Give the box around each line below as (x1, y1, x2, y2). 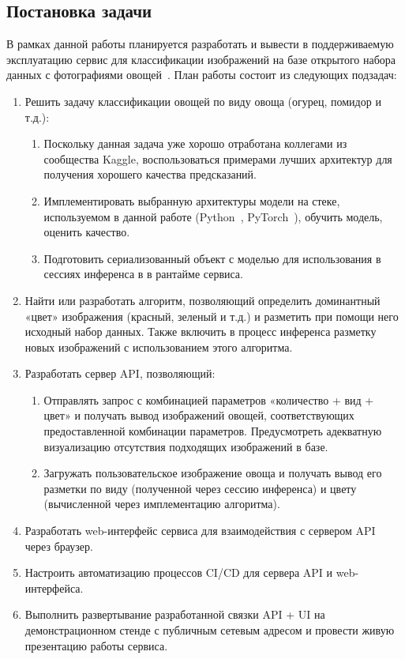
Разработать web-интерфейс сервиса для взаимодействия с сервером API (24, 522, 376, 539)
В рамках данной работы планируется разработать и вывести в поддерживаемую (6, 36, 394, 52)
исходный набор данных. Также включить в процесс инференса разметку (24, 323, 377, 340)
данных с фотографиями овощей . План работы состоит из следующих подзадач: (6, 66, 397, 83)
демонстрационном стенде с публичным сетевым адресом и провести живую (24, 622, 395, 638)
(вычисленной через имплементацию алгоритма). (43, 495, 280, 512)
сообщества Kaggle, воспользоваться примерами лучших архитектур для (43, 150, 392, 167)
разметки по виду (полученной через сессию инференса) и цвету (43, 480, 357, 496)
